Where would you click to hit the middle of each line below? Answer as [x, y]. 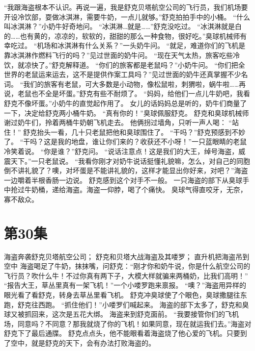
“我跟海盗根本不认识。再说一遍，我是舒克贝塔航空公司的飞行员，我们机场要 [126, 7]
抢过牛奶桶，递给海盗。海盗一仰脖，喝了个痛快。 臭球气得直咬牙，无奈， [129, 189]
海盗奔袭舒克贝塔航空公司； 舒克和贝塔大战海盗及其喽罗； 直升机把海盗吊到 [127, 256]
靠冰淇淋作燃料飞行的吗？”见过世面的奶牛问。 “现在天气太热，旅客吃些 [118, 55]
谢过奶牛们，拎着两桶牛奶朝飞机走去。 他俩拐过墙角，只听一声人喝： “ [118, 122]
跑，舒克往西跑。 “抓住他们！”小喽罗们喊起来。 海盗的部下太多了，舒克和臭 [127, 304]
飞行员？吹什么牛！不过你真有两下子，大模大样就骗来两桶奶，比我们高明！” [126, 275]
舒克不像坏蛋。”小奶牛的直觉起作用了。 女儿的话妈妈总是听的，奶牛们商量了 [126, 103]
